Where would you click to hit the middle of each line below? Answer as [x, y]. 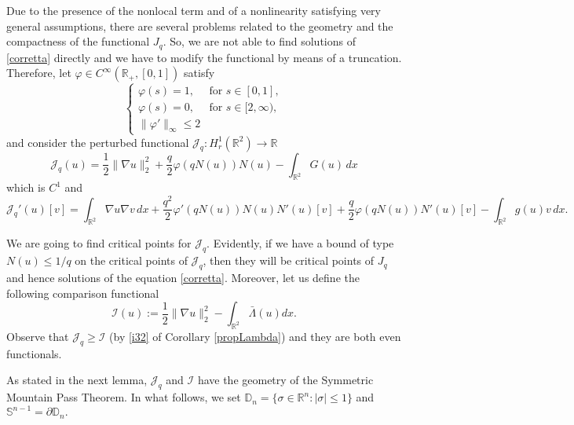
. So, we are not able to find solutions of [259, 41]
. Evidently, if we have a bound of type [300, 243]
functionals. [34, 353]
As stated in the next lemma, [77, 380]
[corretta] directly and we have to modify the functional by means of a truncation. [204, 57]
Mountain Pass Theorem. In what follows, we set [124, 397]
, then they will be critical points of [289, 260]
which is [26, 187]
